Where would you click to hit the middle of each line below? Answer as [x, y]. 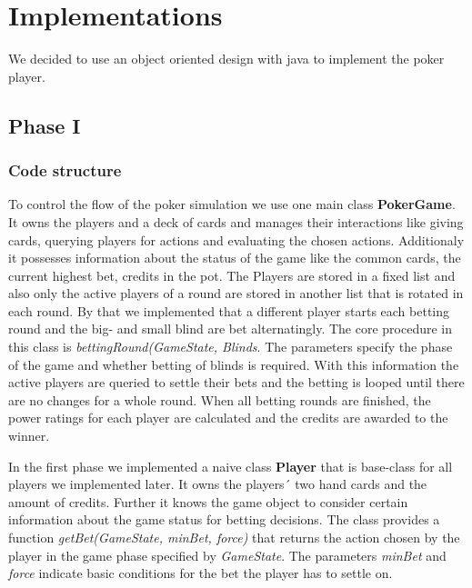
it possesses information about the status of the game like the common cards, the [235, 258]
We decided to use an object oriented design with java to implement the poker [226, 59]
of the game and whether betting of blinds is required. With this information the [234, 364]
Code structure [65, 170]
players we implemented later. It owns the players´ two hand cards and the [218, 484]
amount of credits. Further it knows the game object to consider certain [208, 501]
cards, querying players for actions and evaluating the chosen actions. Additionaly [236, 239]
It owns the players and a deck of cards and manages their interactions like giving [236, 221]
